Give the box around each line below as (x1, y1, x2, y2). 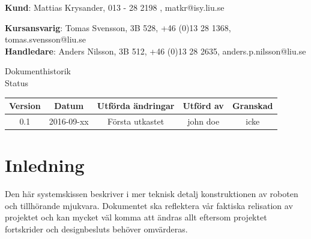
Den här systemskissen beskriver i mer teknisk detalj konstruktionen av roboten (5, 187, 298, 200)
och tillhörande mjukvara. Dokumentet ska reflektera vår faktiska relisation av (5, 199, 293, 211)
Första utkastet (107, 114, 165, 127)
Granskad (232, 99, 273, 112)
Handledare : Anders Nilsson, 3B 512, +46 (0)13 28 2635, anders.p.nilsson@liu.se (5, 44, 306, 57)
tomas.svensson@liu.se (5, 33, 86, 46)
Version (9, 99, 41, 112)
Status (5, 76, 28, 89)
